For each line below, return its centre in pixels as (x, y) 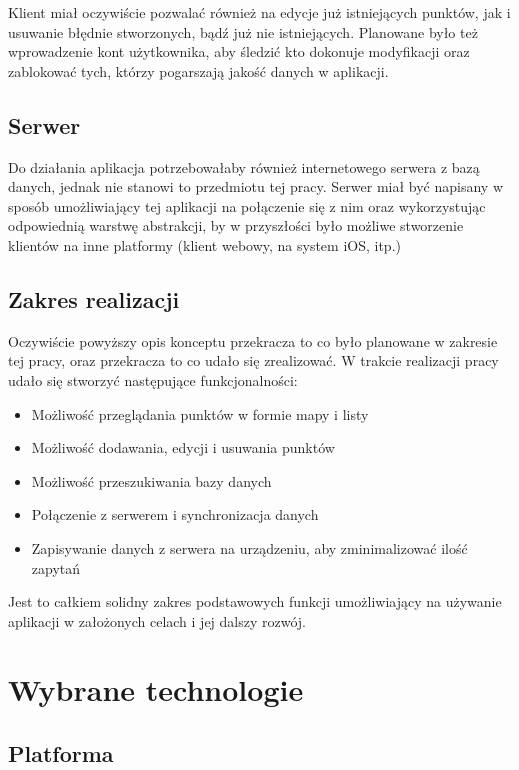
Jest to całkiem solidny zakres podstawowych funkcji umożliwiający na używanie (255, 601)
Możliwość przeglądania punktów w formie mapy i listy (200, 413)
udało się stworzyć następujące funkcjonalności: (153, 379)
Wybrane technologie (156, 689)
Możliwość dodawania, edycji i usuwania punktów (183, 447)
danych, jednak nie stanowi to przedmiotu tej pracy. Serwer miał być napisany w (256, 186)
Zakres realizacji (94, 298)
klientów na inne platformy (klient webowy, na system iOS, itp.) (204, 244)
